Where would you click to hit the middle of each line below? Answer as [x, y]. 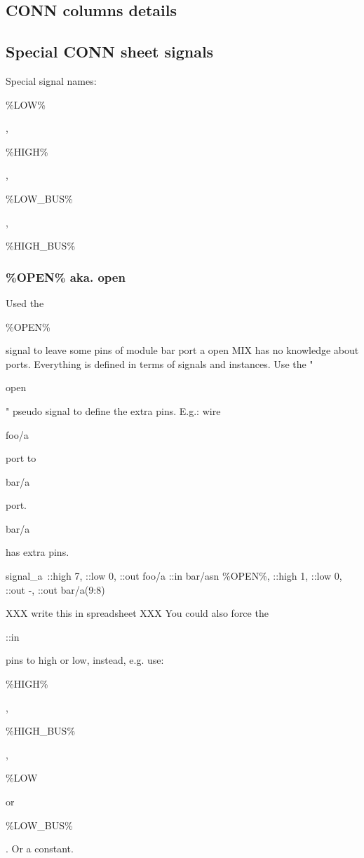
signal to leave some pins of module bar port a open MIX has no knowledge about [182, 350]
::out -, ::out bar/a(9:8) [55, 589]
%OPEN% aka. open [66, 277]
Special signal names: [51, 80]
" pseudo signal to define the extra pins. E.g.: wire [113, 410]
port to [21, 458]
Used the [25, 302]
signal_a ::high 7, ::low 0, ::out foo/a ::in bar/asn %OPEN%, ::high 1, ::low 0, [174, 576]
